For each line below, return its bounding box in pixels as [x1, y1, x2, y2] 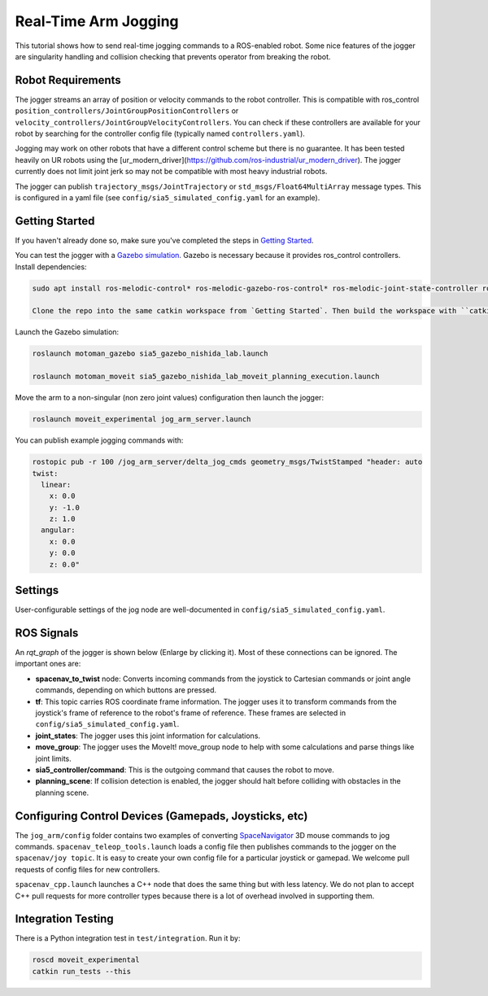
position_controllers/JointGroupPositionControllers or [15, 106, 239, 116]
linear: [41, 480, 72, 489]
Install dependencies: [15, 261, 87, 272]
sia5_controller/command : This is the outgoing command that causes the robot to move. [35, 765, 335, 775]
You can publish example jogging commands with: [15, 435, 184, 445]
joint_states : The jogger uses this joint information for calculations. [35, 731, 260, 740]
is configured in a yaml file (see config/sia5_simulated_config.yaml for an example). [15, 192, 320, 203]
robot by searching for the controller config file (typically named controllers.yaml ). [15, 129, 305, 138]
